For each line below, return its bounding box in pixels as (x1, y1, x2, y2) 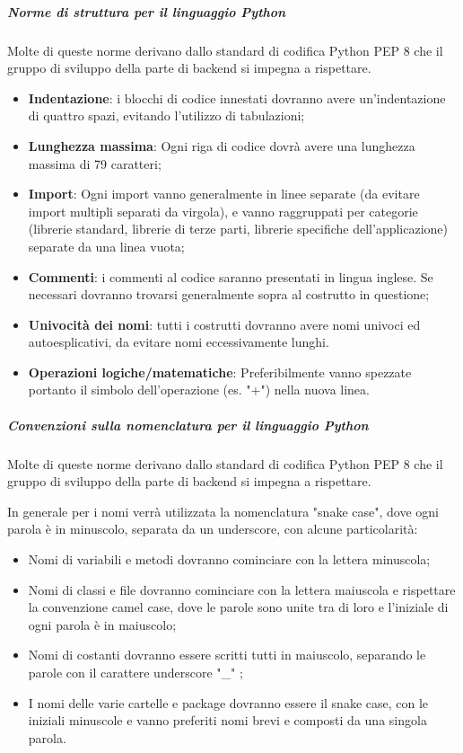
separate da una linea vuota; (28, 236, 185, 255)
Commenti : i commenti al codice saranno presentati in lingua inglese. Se (28, 267, 433, 286)
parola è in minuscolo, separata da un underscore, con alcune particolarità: (7, 519, 418, 538)
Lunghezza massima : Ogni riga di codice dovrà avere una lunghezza (28, 136, 415, 155)
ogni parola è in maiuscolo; (28, 615, 177, 633)
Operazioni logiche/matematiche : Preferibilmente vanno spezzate (28, 362, 412, 381)
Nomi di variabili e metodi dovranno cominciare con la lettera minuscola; (28, 550, 431, 568)
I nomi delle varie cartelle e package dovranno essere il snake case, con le (28, 693, 429, 712)
